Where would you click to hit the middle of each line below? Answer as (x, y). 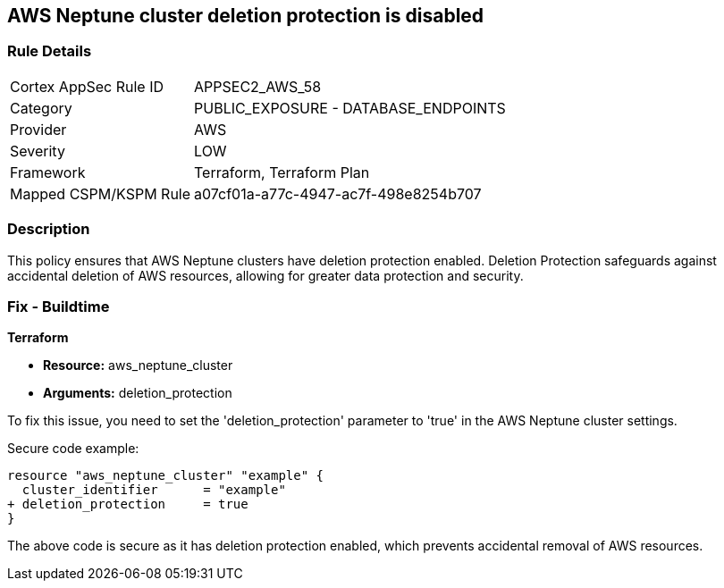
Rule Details (50, 51)
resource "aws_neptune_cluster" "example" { (166, 476)
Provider (38, 129)
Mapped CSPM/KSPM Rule (101, 193)
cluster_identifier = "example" (154, 490)
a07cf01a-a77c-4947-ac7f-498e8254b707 (338, 193)
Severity (38, 151)
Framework (48, 172)
